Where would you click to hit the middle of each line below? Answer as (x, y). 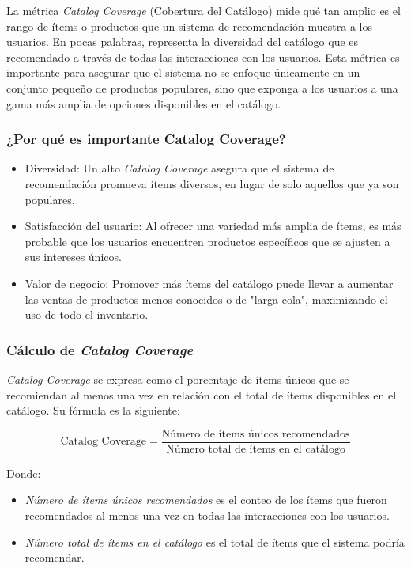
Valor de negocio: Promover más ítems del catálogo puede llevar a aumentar (209, 283)
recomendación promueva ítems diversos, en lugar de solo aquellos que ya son (212, 183)
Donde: (24, 473)
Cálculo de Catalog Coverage (100, 349)
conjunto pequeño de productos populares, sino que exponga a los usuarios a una (202, 87)
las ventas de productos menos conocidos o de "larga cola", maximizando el (206, 299)
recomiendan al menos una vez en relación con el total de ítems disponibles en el (202, 394)
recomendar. (55, 557)
